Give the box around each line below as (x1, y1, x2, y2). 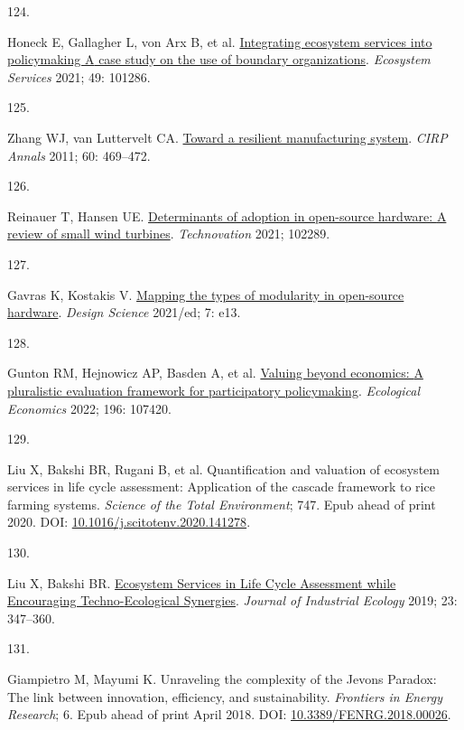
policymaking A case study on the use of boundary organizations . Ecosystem (7, 50, 431, 69)
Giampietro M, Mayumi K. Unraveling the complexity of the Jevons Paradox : (7, 669, 437, 688)
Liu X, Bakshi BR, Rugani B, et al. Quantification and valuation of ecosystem (7, 459, 440, 478)
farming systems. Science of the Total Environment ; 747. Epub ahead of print (7, 494, 436, 513)
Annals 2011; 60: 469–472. (7, 145, 151, 164)
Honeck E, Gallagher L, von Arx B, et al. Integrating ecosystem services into (7, 32, 432, 51)
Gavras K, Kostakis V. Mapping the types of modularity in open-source (7, 285, 404, 304)
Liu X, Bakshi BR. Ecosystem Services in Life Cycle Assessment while (7, 573, 396, 592)
